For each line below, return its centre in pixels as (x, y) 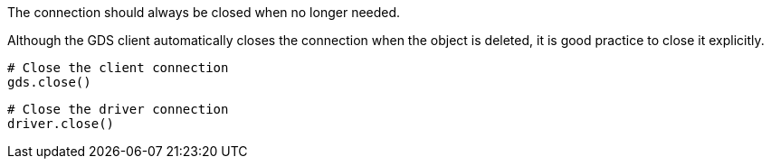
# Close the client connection (118, 68)
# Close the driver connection (118, 109)
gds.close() (49, 82)
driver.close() (61, 124)
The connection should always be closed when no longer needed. (204, 12)
